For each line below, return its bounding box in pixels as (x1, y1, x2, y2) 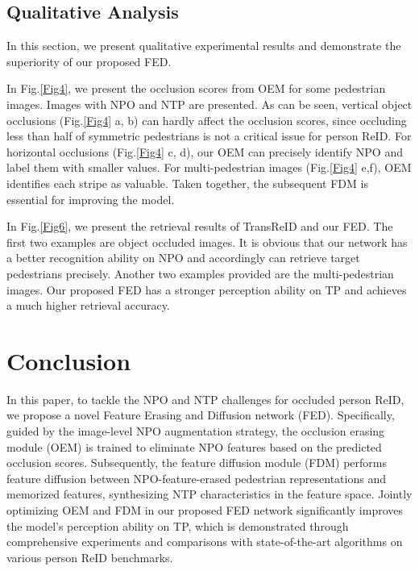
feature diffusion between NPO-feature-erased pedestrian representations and (6, 469, 386, 486)
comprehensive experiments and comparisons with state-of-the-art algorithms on (6, 533, 403, 550)
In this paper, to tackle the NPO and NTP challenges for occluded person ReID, (6, 390, 404, 407)
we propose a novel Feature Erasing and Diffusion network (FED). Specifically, (6, 406, 395, 423)
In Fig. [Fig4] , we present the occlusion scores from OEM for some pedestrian (6, 80, 386, 97)
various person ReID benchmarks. (6, 548, 173, 565)
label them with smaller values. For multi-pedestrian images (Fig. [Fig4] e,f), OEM (6, 159, 412, 176)
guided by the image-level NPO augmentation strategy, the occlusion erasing (6, 423, 385, 440)
